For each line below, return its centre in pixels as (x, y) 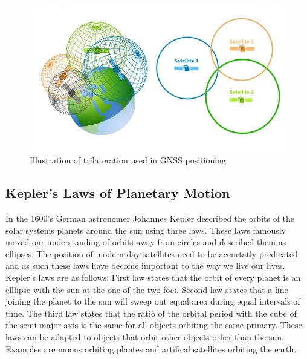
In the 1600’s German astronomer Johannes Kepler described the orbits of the (150, 218)
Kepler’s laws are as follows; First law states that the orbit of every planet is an (153, 277)
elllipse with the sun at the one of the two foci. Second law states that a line (147, 289)
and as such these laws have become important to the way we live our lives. (145, 265)
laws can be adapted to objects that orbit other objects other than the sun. (145, 336)
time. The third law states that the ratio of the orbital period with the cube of (151, 313)
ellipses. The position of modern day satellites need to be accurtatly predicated (152, 253)
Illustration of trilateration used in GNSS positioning (128, 160)
